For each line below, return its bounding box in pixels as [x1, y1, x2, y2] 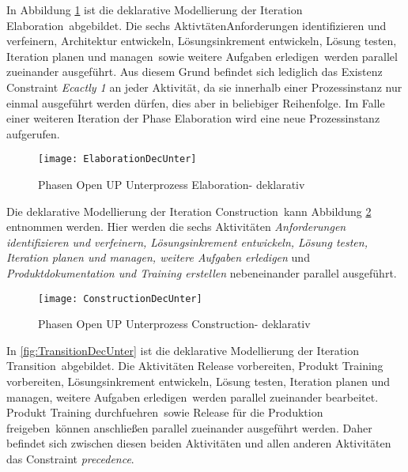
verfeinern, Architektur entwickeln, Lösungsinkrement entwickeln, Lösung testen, [6, 32, 397, 49]
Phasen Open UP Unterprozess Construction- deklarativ [38, 315, 311, 332]
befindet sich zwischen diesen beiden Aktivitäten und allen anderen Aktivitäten [6, 435, 391, 451]
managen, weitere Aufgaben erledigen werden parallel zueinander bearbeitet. [6, 388, 379, 405]
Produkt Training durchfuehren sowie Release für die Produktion [6, 404, 323, 421]
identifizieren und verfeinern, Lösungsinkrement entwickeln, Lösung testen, [6, 233, 368, 250]
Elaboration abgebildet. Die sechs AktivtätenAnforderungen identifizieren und [6, 17, 387, 33]
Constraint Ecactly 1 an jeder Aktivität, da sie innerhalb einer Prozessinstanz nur [6, 78, 402, 95]
